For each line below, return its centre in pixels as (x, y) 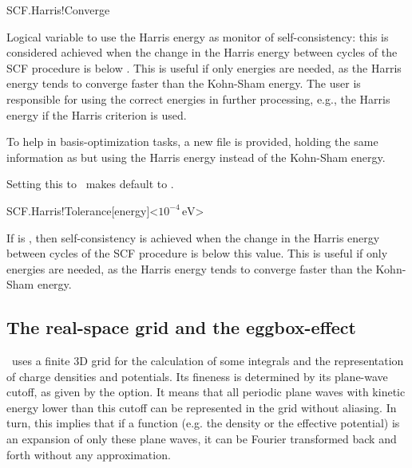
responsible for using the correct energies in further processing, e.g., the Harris (198, 98)
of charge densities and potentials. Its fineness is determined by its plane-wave (197, 376)
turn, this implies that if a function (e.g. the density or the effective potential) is (203, 423)
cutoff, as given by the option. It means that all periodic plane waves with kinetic (206, 392)
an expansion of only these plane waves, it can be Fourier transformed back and (202, 439)
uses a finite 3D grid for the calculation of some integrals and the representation (208, 361)
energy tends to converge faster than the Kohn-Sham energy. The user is (184, 83)
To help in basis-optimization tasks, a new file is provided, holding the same (192, 142)
